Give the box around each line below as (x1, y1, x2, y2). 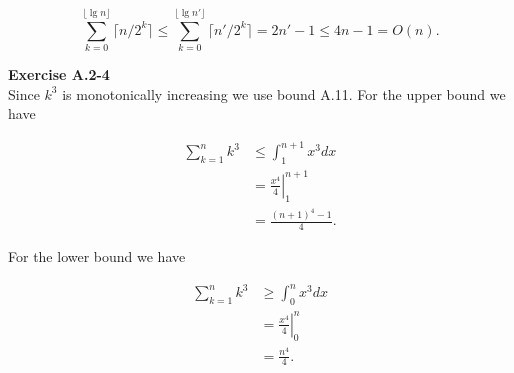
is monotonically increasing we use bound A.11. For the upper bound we (62, 83, 506, 104)
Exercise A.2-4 (8, 64, 110, 85)
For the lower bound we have (8, 246, 186, 267)
